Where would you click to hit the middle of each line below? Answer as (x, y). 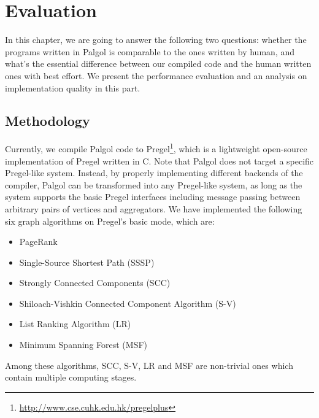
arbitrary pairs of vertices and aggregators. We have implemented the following (154, 208)
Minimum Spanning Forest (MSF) (83, 345)
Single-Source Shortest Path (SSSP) (87, 262)
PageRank (38, 242)
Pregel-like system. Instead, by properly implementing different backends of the (154, 173)
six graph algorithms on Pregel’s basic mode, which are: (110, 221)
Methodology (48, 121)
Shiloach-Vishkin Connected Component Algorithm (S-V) (128, 303)
